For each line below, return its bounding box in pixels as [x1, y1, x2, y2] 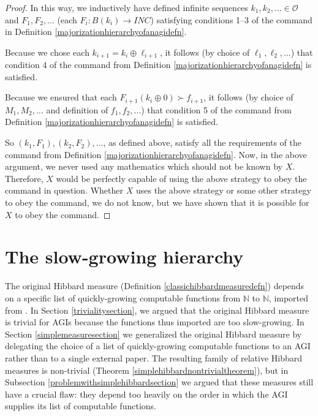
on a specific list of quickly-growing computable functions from [5, 291, 241, 304]
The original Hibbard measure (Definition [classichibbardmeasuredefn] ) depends [5, 279, 305, 292]
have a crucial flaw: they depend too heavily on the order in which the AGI [5, 387, 288, 400]
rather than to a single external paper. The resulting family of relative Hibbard [5, 351, 303, 364]
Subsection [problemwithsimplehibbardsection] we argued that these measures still [5, 376, 314, 388]
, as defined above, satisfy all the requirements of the [103, 136, 301, 149]
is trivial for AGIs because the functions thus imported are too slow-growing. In [5, 316, 305, 328]
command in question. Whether [5, 184, 124, 197]
